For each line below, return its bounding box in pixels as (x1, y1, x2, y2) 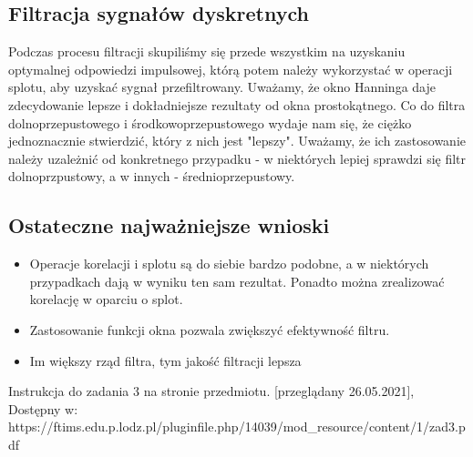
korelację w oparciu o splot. (29, 289, 183, 309)
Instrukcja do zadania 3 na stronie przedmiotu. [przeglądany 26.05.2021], (8, 381, 415, 401)
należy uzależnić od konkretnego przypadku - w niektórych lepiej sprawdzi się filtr (8, 148, 467, 168)
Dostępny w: (8, 399, 78, 418)
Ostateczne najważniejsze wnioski (8, 211, 330, 239)
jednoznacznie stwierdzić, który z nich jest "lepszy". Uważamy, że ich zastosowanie (8, 131, 467, 150)
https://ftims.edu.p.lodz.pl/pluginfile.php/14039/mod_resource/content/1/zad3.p (8, 417, 466, 436)
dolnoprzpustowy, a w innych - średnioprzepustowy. (8, 167, 295, 186)
